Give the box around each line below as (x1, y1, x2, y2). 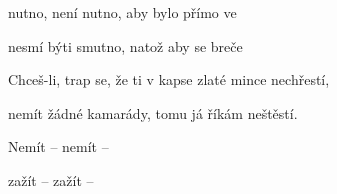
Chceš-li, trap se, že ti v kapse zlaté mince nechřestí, (8, 69, 330, 90)
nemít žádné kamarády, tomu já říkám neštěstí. (8, 102, 298, 123)
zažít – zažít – (8, 169, 94, 190)
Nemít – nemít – (8, 136, 109, 157)
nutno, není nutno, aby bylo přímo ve (8, 2, 237, 22)
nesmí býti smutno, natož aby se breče (8, 35, 243, 56)
